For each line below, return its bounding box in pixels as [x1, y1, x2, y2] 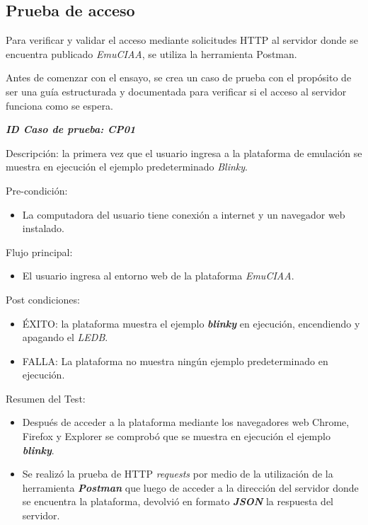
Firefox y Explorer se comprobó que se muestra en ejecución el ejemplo [22, 429, 330, 444]
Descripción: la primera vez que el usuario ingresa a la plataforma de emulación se [6, 145, 362, 160]
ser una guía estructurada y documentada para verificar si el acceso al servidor [6, 83, 347, 98]
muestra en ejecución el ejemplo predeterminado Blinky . [6, 159, 248, 174]
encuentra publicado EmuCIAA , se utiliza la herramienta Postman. [6, 46, 297, 61]
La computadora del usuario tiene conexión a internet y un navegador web [22, 207, 345, 221]
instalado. [22, 221, 65, 236]
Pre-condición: [6, 183, 68, 197]
